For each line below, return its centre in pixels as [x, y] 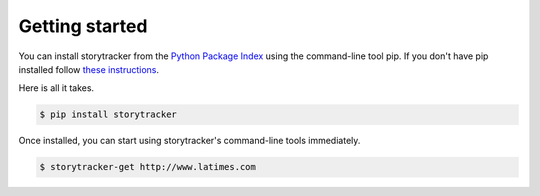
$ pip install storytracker [108, 114]
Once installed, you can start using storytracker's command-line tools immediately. [189, 141]
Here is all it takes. [56, 88]
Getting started [83, 26]
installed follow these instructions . [89, 69]
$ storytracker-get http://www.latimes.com [148, 167]
